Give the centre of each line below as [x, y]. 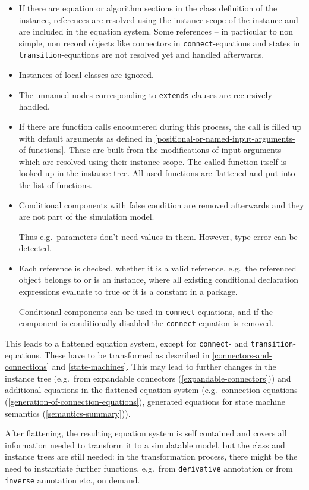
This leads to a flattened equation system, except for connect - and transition [149, 343]
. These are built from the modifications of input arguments [173, 150]
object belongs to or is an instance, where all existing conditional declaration [159, 280]
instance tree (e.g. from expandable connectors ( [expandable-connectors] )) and [148, 378]
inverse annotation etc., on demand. [72, 480]
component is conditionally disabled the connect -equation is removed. [146, 323]
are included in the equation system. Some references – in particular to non [156, 31]
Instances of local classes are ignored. [86, 75]
